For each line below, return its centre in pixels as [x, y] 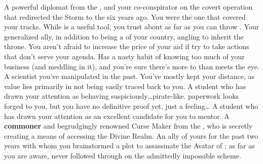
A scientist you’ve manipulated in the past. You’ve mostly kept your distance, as [129, 76]
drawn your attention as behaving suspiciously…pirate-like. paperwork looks [122, 96]
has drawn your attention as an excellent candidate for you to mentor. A [117, 116]
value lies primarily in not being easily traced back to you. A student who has [125, 86]
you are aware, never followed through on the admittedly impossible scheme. [123, 155]
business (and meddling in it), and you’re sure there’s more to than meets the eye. [132, 66]
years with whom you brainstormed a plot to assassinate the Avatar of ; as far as [129, 146]
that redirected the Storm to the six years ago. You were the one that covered [125, 16]
